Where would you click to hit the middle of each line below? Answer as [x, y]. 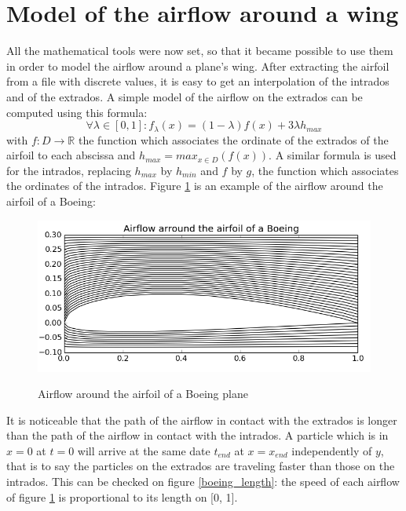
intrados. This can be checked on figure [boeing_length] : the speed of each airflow [203, 482]
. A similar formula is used [333, 155]
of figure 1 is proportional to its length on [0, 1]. [122, 496]
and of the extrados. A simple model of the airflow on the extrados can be [185, 96]
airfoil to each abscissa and [71, 155]
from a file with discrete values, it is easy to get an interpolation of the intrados [198, 81]
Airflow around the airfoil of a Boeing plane [143, 394]
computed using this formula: [77, 112]
